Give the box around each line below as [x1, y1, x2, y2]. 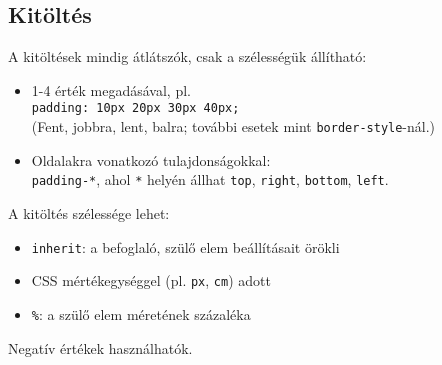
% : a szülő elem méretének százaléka [31, 303, 251, 324]
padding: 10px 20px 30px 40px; [31, 101, 240, 116]
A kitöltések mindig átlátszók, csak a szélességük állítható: [8, 46, 367, 67]
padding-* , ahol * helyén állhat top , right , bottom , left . [31, 169, 389, 190]
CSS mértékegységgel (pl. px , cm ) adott [31, 270, 271, 291]
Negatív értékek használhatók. [8, 337, 193, 358]
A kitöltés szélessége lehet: [8, 202, 170, 223]
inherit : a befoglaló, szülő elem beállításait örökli [31, 236, 340, 257]
